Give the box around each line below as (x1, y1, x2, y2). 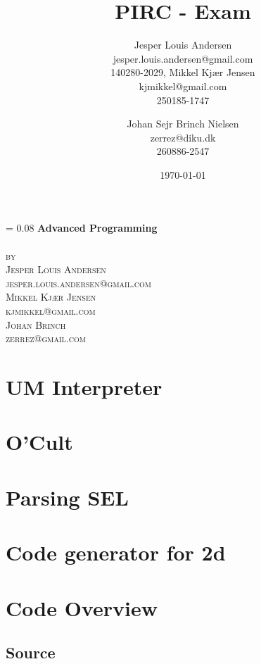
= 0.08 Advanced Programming (6, 220, 158, 235)
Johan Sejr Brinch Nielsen (127, 116, 239, 131)
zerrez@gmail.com (6, 331, 86, 346)
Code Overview (6, 593, 158, 622)
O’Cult (6, 427, 73, 456)
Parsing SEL (6, 482, 129, 511)
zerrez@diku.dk (150, 130, 216, 144)
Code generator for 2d (6, 538, 226, 567)
